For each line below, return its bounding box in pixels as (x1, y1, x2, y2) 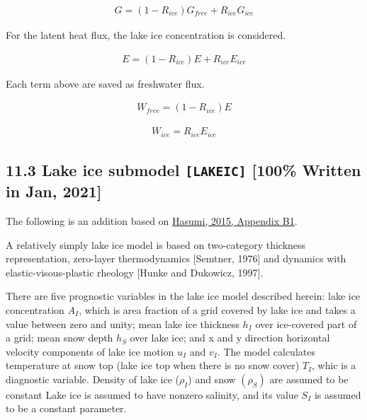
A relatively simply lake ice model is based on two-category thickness (6, 237, 306, 252)
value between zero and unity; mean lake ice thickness (6, 316, 239, 331)
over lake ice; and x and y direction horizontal (130, 330, 330, 345)
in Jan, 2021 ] (6, 180, 102, 202)
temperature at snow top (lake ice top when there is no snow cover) (6, 358, 300, 373)
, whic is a (312, 358, 356, 373)
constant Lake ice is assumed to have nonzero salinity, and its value (6, 387, 298, 402)
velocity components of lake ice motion (6, 344, 174, 358)
